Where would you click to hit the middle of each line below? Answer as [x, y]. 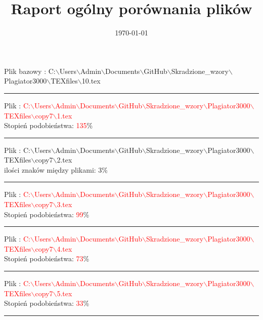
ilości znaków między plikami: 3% [56, 169]
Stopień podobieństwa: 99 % [47, 214]
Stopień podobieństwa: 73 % [47, 258]
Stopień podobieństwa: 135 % [49, 125]
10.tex [91, 81]
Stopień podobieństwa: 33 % [47, 303]
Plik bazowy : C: [30, 71]
